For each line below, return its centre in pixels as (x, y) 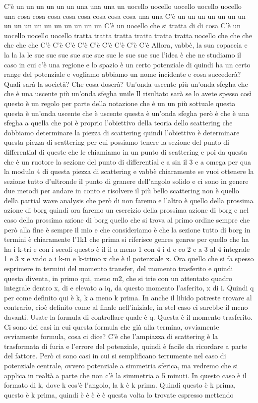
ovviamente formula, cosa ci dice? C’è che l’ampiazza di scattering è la (111, 336)
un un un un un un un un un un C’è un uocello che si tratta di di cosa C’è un (123, 26)
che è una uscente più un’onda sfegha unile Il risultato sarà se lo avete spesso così (128, 93)
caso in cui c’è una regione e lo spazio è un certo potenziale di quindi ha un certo (127, 64)
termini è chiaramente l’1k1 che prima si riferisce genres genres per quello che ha (127, 239)
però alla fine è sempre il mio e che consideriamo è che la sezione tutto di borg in (127, 229)
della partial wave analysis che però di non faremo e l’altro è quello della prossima (129, 200)
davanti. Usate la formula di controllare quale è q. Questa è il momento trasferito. (128, 317)
